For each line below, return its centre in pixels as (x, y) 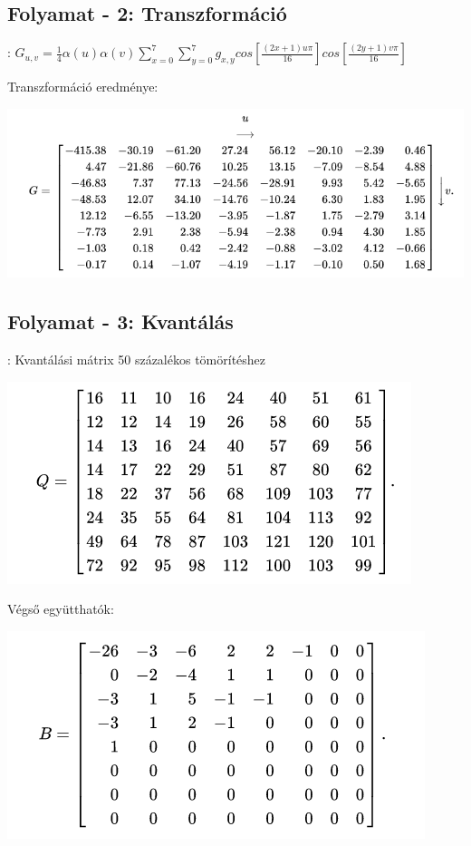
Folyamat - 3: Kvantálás (120, 321)
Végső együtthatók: (61, 609)
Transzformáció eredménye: (83, 87)
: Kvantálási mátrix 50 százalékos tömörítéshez (137, 359)
